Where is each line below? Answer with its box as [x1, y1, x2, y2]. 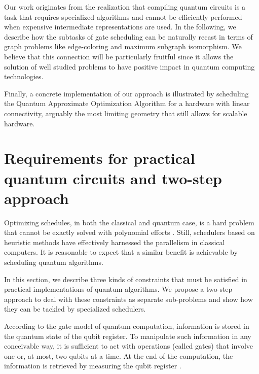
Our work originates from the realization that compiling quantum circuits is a [4, 2, 246, 12]
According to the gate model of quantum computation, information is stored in [4, 320, 249, 331]
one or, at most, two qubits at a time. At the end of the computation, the [4, 350, 233, 361]
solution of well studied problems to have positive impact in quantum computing [4, 61, 255, 72]
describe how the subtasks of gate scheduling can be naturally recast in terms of [4, 31, 253, 42]
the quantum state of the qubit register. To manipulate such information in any [4, 330, 251, 341]
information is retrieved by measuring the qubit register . [4, 360, 181, 371]
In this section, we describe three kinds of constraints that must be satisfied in [4, 274, 247, 284]
